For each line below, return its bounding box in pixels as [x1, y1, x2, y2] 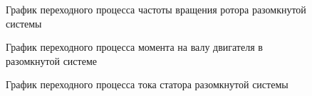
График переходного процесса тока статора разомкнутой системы [6, 77, 288, 92]
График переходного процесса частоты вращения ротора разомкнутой [6, 2, 306, 16]
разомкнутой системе [6, 53, 97, 68]
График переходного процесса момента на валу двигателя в [6, 40, 263, 54]
